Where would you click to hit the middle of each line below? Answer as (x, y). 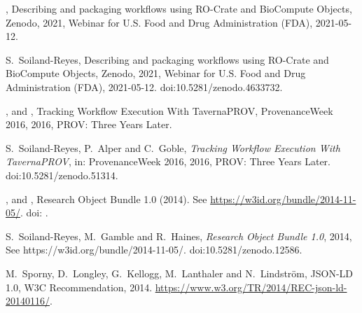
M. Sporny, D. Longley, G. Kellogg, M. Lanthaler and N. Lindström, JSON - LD (180, 273)
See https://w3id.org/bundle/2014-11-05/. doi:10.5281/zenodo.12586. (154, 250)
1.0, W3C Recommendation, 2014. (79, 287)
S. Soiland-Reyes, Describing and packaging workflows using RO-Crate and (167, 59)
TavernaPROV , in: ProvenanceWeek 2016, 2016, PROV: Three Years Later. (168, 161)
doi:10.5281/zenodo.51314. (62, 175)
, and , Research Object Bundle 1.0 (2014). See (106, 199)
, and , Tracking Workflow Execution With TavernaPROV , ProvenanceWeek (169, 110)
